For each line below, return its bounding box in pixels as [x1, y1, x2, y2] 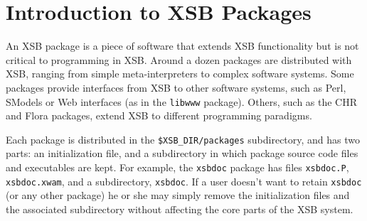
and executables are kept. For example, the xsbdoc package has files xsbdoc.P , [6, 160, 349, 174]
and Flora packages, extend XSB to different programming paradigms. [6, 108, 312, 123]
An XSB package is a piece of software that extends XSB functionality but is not [6, 38, 359, 53]
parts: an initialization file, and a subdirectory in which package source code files [6, 146, 358, 161]
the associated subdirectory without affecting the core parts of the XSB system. [6, 201, 353, 216]
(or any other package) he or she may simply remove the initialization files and [6, 188, 350, 203]
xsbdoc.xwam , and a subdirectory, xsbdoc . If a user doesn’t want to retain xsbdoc [6, 173, 362, 188]
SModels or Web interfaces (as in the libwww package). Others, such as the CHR [6, 94, 358, 109]
